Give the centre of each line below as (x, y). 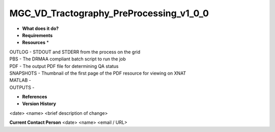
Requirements (37, 35)
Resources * (36, 43)
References (35, 97)
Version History (39, 104)
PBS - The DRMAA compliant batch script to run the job (68, 59)
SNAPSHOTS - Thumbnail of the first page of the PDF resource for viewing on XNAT (98, 73)
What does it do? (40, 28)
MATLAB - (20, 80)
